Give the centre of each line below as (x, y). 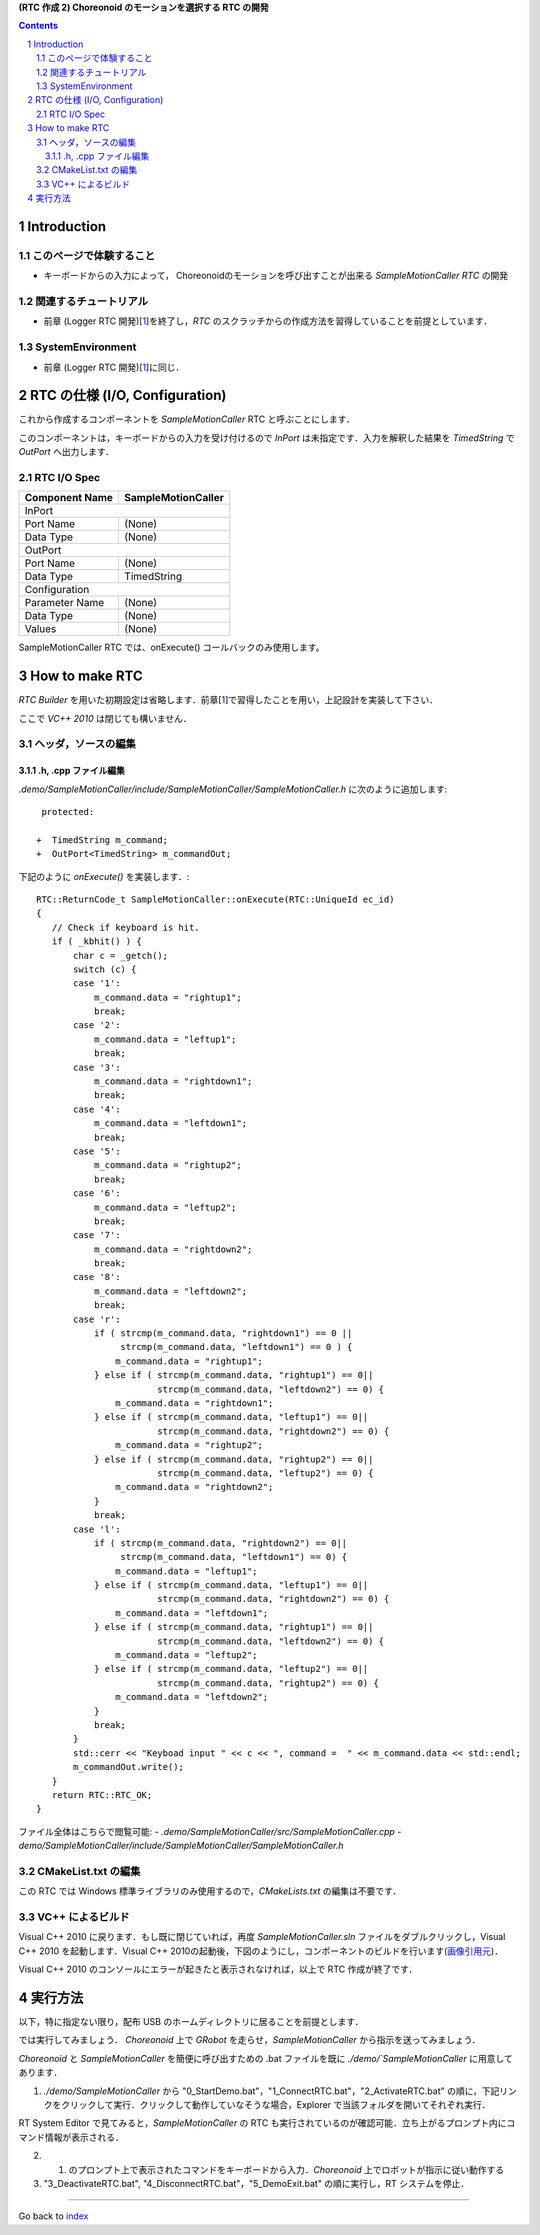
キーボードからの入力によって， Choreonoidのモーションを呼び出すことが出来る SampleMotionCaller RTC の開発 (276, 276)
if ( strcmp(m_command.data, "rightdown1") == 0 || (223, 1333)
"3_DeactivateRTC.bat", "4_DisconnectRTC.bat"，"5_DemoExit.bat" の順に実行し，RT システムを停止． (256, 2183)
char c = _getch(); (121, 955)
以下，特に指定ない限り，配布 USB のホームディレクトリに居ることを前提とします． (191, 2022)
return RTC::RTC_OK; (102, 1794)
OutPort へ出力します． (66, 452)
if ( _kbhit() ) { (96, 941)
